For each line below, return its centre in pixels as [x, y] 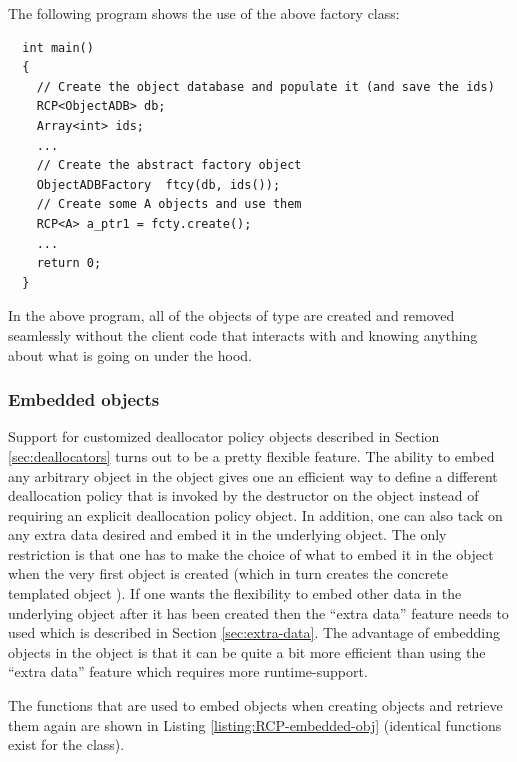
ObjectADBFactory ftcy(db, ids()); [158, 184]
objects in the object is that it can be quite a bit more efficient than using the [247, 651]
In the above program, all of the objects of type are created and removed [231, 315]
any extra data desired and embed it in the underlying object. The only [227, 534]
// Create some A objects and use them [169, 204]
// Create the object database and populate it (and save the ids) [265, 86]
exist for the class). [66, 744]
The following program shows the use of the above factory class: [204, 13]
